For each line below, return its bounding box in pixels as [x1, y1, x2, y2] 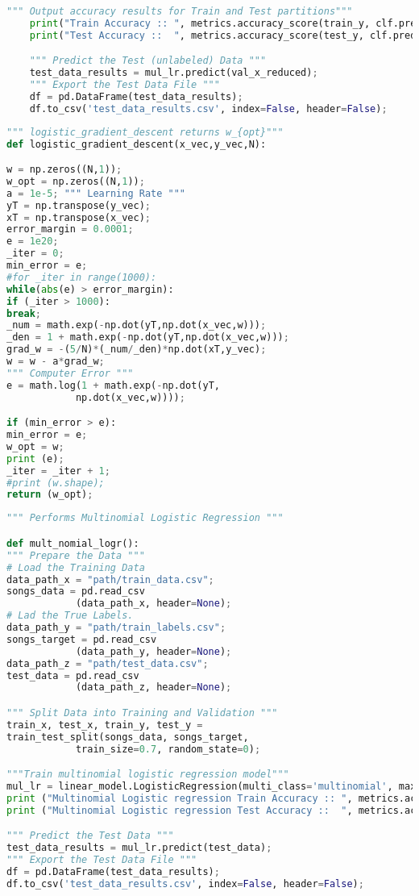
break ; [6, 307, 41, 319]
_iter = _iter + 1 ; [6, 465, 110, 477]
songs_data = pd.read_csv [6, 586, 145, 598]
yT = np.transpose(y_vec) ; [6, 199, 151, 211]
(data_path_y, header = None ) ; [75, 645, 232, 657]
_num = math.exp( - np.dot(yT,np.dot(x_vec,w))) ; [6, 319, 267, 331]
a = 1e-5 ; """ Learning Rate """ [6, 187, 185, 199]
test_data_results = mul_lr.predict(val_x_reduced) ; [29, 67, 318, 79]
